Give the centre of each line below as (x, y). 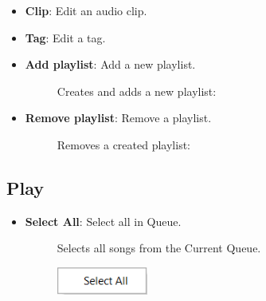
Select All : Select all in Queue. (103, 221)
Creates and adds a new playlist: (137, 91)
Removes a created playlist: (123, 144)
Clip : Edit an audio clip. (86, 10)
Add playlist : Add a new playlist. (110, 64)
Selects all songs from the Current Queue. (159, 248)
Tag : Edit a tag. (65, 37)
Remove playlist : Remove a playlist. (118, 118)
